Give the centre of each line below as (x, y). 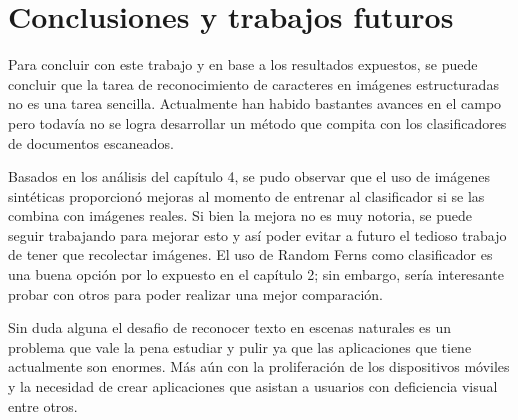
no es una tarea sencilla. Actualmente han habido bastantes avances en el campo (255, 103)
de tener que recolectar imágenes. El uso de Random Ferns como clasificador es (250, 254)
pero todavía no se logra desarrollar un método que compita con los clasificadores (257, 122)
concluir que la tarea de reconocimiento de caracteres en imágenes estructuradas (253, 83)
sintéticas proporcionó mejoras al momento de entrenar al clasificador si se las (246, 195)
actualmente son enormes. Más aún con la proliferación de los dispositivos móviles (259, 366)
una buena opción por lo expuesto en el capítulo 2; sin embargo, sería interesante (256, 274)
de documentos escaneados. (91, 142)
